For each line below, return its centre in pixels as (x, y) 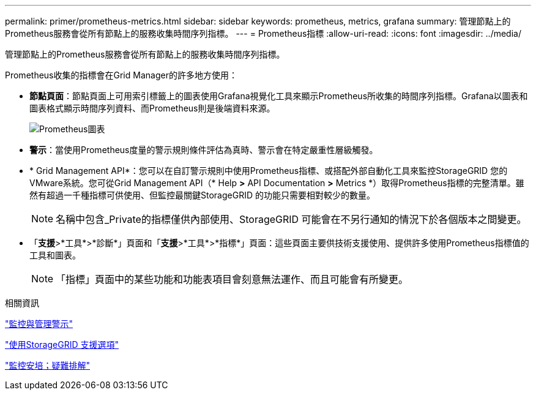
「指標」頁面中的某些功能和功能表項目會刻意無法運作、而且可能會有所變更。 (232, 279)
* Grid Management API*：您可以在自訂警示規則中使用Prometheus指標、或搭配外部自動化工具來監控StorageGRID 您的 (269, 171)
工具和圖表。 (55, 255)
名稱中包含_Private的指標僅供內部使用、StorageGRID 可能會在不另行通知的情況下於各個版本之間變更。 (291, 219)
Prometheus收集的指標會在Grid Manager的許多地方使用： (121, 75)
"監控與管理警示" (39, 324)
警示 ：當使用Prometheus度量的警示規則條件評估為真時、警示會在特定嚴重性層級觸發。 (204, 150)
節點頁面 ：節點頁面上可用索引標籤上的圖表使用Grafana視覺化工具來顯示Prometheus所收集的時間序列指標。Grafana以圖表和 (279, 96)
